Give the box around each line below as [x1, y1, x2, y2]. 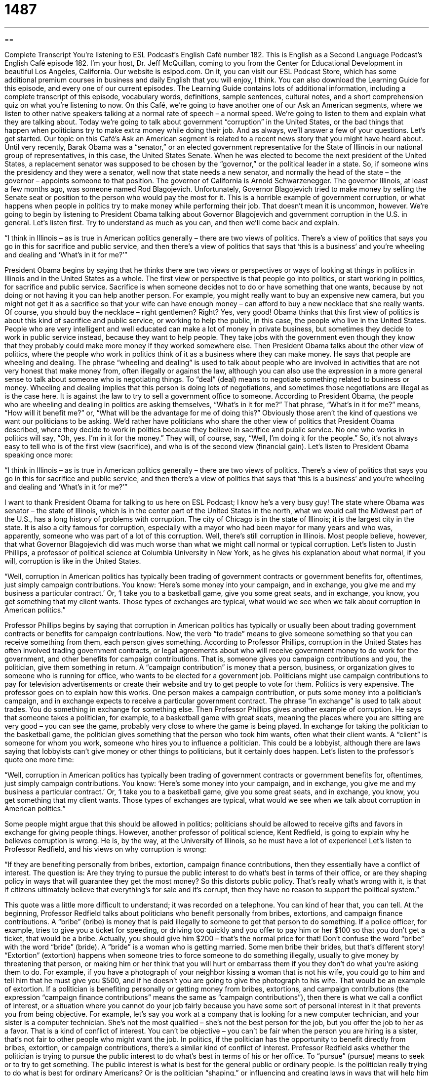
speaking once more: [4, 450, 73, 459]
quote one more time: [4, 755, 74, 764]
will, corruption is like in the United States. [4, 556, 141, 565]
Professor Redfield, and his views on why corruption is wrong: [4, 844, 206, 853]
